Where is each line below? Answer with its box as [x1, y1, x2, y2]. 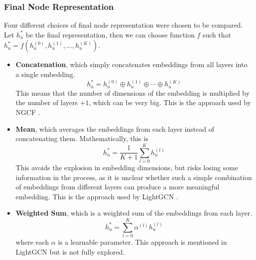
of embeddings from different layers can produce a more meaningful [15, 182, 219, 192]
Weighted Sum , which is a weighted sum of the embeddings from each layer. [15, 208, 253, 218]
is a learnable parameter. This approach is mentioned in [58, 237, 227, 247]
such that [202, 29, 231, 39]
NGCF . [15, 107, 40, 117]
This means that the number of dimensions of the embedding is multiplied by [15, 87, 250, 98]
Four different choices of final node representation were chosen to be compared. [4, 20, 243, 30]
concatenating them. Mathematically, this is [15, 133, 148, 144]
